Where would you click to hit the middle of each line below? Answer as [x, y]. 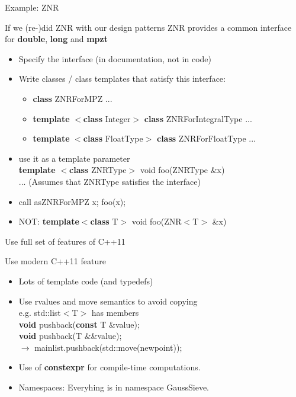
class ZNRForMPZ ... [73, 98]
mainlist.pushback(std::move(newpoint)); [108, 347]
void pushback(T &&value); [70, 336]
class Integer [107, 118]
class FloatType [113, 138]
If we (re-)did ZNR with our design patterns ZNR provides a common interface [148, 27]
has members [115, 313]
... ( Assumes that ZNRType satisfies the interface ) [110, 181]
